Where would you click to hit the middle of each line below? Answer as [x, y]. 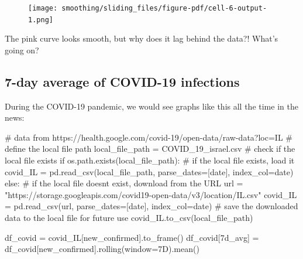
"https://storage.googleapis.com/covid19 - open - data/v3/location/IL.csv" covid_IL [151, 194]
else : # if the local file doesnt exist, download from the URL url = [124, 183]
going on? [22, 50]
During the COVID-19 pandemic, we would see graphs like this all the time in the [151, 106]
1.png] [41, 20]
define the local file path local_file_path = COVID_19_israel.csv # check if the [150, 149]
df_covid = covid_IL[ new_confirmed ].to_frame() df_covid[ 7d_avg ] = [132, 237]
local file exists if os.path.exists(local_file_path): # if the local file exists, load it [150, 160]
